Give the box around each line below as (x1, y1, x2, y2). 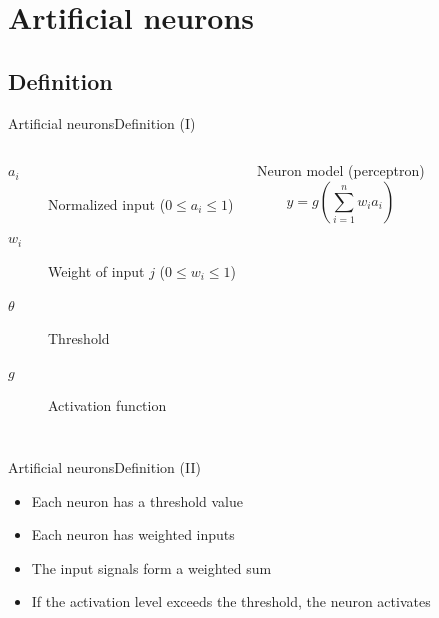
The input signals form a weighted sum (31, 557, 272, 578)
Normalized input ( (48, 193, 166, 214)
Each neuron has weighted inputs (31, 524, 235, 545)
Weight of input (48, 260, 145, 281)
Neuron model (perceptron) (257, 160, 425, 181)
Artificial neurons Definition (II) (8, 456, 201, 477)
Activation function (48, 395, 167, 416)
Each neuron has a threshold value (31, 490, 244, 511)
